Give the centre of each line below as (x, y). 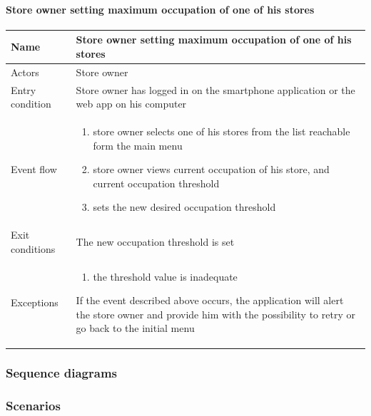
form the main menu (138, 145)
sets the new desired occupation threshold (184, 207)
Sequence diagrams (62, 373)
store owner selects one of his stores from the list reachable (222, 131)
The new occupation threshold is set (155, 242)
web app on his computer (131, 104)
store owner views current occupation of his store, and (211, 169)
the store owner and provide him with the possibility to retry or (215, 314)
